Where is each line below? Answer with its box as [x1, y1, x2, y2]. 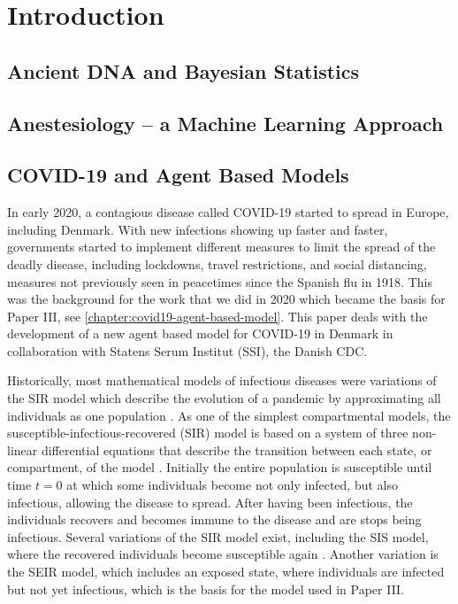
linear [7, 440, 38, 459]
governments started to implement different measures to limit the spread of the [7, 237, 436, 256]
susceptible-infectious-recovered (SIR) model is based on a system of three [7, 423, 408, 442]
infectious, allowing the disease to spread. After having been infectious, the [7, 492, 413, 511]
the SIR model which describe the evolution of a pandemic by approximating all [7, 389, 441, 407]
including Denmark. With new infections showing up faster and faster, [7, 220, 388, 238]
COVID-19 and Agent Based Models [7, 161, 349, 189]
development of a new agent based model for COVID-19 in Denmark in [7, 324, 393, 343]
